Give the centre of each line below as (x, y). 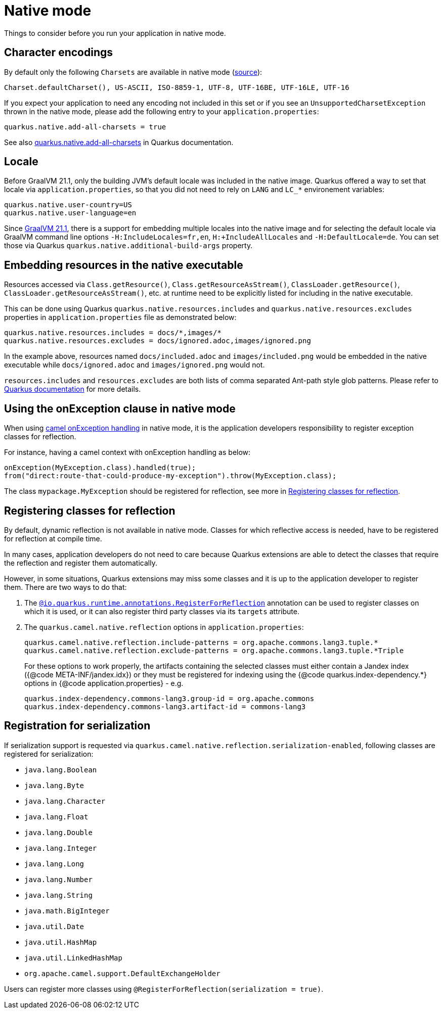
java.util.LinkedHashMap (73, 958)
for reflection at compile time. (53, 538)
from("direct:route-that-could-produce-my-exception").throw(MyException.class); (170, 476)
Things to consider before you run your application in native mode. (115, 33)
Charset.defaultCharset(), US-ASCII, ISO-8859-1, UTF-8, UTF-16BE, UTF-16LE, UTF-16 (177, 87)
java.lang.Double (58, 832)
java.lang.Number (58, 879)
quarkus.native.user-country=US (68, 205)
